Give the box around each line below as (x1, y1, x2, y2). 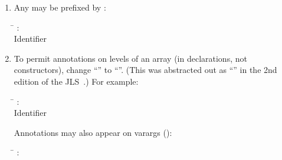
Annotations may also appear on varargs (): (14, 126, 172, 138)
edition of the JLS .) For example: (14, 75, 139, 87)
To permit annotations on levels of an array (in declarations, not (14, 52, 247, 64)
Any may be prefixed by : (14, 1, 106, 13)
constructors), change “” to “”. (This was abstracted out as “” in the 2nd (14, 64, 277, 76)
